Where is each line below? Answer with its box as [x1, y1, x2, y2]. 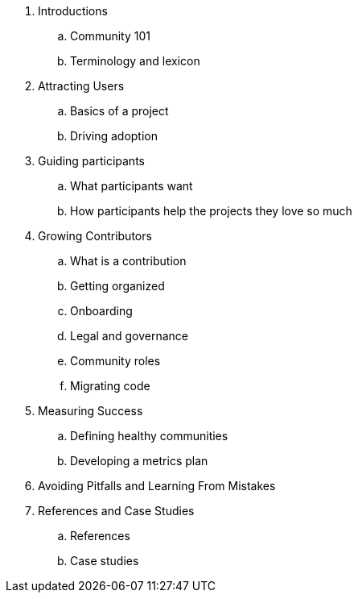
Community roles [70, 354, 161, 368]
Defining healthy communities [70, 429, 228, 443]
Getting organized [70, 279, 165, 293]
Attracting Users [38, 79, 125, 93]
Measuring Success [38, 404, 143, 418]
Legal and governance [70, 329, 189, 343]
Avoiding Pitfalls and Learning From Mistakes [38, 479, 276, 493]
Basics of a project [70, 104, 169, 118]
